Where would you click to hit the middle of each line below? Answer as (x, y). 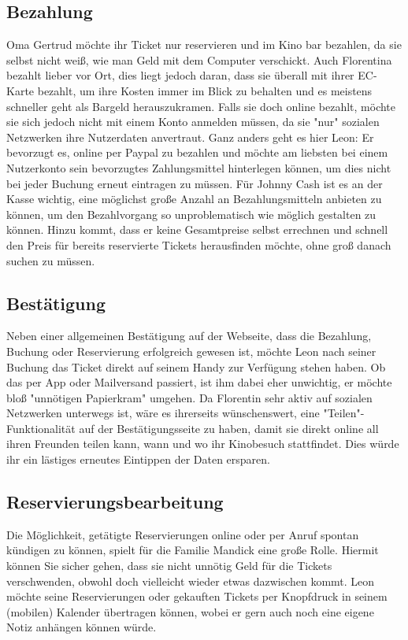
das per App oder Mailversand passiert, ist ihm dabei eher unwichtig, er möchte (199, 382)
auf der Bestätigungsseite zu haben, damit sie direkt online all (229, 428)
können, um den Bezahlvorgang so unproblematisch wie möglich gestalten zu (191, 214)
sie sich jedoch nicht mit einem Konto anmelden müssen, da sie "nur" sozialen (193, 122)
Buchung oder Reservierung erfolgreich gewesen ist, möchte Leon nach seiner (191, 351)
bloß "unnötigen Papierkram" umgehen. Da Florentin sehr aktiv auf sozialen (189, 397)
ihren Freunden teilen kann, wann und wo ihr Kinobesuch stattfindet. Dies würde (203, 444)
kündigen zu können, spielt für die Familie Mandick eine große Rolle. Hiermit (193, 550)
